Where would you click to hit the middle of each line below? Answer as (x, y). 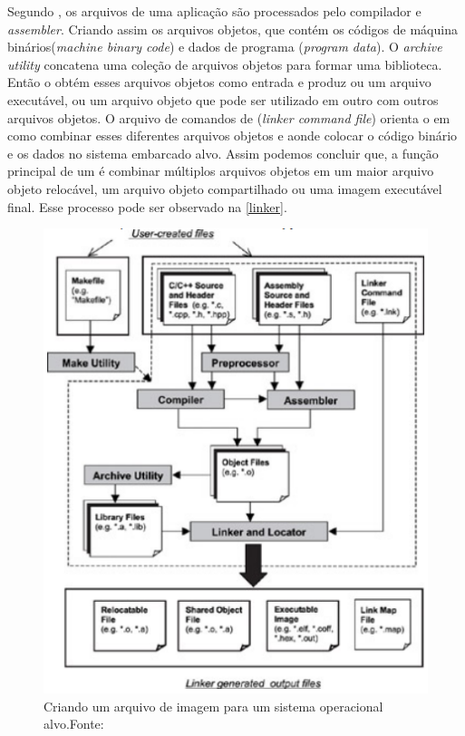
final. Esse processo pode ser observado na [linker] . (147, 206)
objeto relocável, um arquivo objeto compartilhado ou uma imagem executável (225, 188)
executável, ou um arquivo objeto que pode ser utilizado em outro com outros (223, 99)
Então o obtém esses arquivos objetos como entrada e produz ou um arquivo (219, 82)
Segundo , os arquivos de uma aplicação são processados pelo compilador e (214, 11)
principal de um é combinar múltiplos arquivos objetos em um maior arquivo (221, 171)
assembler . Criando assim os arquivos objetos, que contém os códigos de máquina (232, 29)
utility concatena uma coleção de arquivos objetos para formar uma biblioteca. (225, 64)
